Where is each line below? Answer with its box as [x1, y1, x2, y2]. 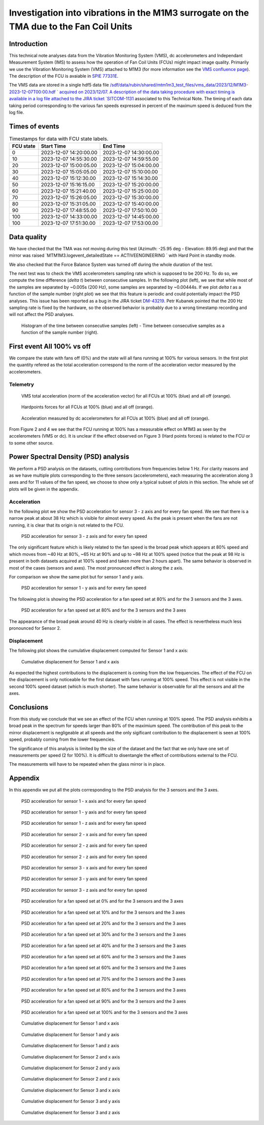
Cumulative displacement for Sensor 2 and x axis [21, 1054, 120, 1059]
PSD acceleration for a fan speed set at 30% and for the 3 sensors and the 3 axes [21, 931, 186, 937]
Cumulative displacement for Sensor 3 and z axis [21, 1109, 120, 1115]
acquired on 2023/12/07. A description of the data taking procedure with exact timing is [59, 88, 235, 95]
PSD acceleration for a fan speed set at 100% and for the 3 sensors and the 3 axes [21, 1010, 188, 1015]
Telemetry [9, 381, 34, 388]
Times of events [9, 122, 60, 131]
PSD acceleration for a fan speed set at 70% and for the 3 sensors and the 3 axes [21, 976, 186, 982]
